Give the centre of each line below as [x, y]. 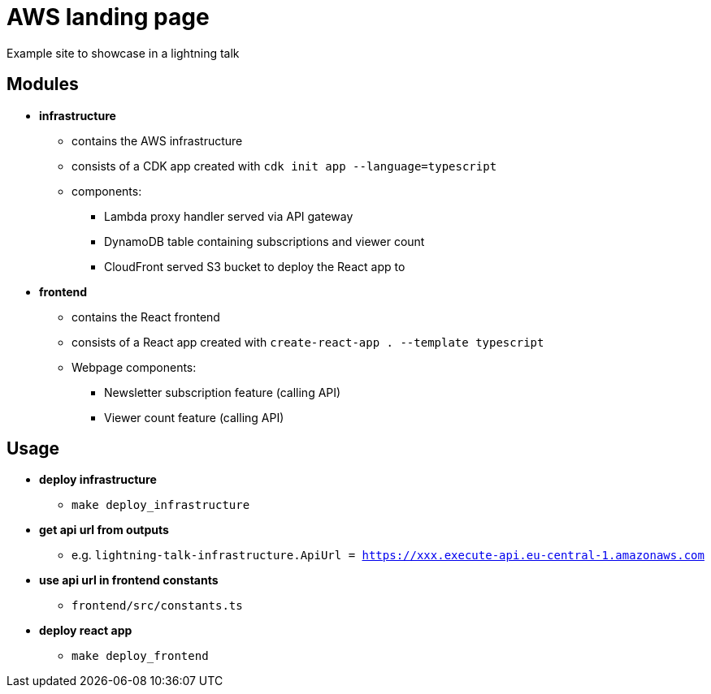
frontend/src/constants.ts [157, 606]
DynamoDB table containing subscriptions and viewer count [264, 241]
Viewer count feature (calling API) [194, 417]
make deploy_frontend [140, 656]
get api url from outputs [104, 530]
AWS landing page [108, 17]
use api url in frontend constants [129, 580]
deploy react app [86, 631]
